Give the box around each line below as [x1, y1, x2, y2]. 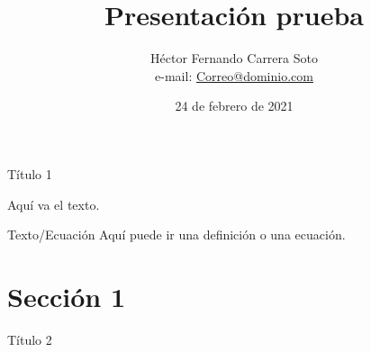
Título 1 [7, 164, 52, 183]
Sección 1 [7, 277, 126, 314]
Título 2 [7, 329, 52, 348]
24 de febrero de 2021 [175, 96, 294, 115]
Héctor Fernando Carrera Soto [150, 49, 318, 68]
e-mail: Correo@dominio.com [155, 66, 313, 85]
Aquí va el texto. [7, 194, 100, 213]
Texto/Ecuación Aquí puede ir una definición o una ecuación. [7, 225, 346, 244]
